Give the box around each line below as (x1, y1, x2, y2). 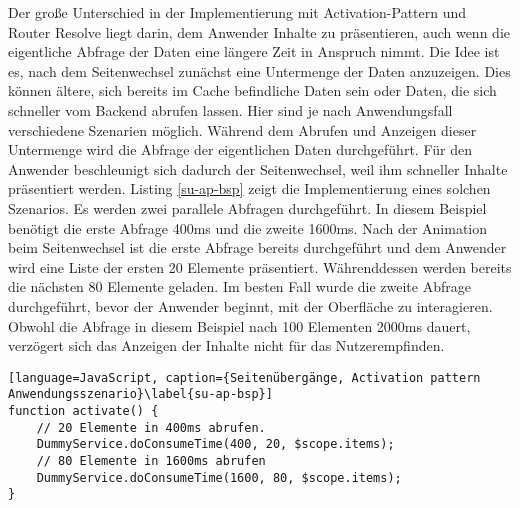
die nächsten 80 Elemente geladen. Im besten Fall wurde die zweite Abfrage (8, 276, 471, 297)
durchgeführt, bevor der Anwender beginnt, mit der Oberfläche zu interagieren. (8, 295, 493, 316)
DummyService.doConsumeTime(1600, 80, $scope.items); (36, 470, 402, 485)
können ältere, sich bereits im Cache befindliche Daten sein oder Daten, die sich (8, 80, 497, 101)
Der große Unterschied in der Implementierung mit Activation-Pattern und (8, 2, 467, 22)
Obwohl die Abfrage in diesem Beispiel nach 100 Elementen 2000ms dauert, (8, 315, 471, 336)
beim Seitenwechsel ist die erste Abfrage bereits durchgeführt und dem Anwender (8, 237, 507, 258)
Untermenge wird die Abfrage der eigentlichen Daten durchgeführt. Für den (8, 139, 472, 160)
